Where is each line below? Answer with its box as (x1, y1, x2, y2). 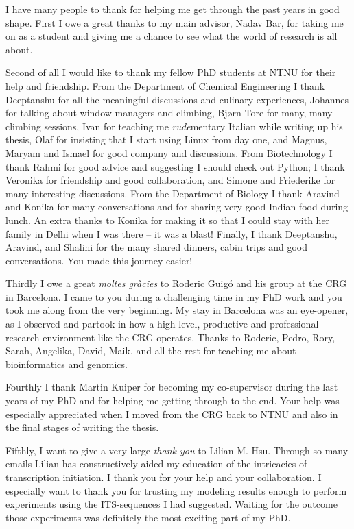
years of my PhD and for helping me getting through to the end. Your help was (5, 393, 340, 408)
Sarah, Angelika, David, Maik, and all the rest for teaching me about (5, 343, 296, 358)
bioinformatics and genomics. (5, 356, 128, 371)
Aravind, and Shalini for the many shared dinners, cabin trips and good (5, 240, 307, 254)
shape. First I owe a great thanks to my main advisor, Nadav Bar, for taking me (5, 15, 344, 29)
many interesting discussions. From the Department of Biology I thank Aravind (5, 186, 340, 200)
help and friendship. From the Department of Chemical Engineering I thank (5, 78, 325, 93)
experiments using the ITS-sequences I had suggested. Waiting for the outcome (5, 497, 338, 511)
